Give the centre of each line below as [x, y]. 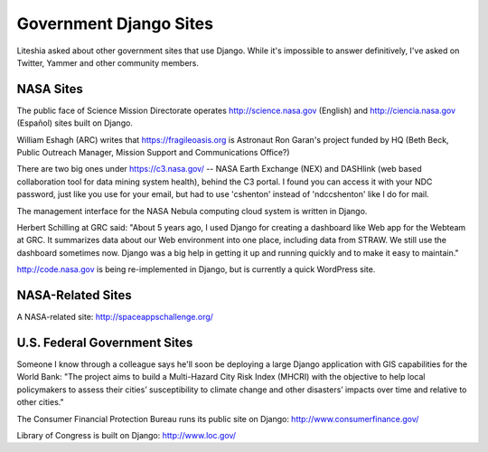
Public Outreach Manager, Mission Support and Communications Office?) [153, 153]
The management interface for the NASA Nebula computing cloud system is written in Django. [192, 211]
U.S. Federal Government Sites [105, 342]
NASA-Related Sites [74, 295]
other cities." [40, 402]
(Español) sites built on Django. [75, 123]
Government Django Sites [115, 24]
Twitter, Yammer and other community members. [108, 62]
